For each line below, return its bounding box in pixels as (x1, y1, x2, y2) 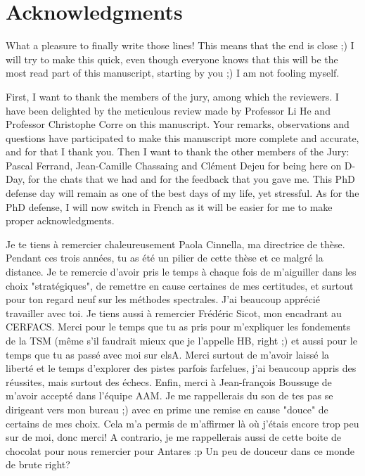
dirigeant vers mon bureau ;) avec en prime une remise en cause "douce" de (6, 401, 328, 416)
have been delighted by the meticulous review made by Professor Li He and (6, 103, 331, 117)
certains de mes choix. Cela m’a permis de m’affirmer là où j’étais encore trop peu (6, 416, 359, 430)
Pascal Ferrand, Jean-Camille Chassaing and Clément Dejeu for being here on (6, 157, 342, 172)
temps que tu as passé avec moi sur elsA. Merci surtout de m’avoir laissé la (6, 347, 330, 361)
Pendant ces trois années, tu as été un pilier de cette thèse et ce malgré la (6, 250, 324, 265)
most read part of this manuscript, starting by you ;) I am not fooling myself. (6, 65, 340, 80)
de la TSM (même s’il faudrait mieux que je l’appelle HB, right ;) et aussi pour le (6, 333, 357, 347)
